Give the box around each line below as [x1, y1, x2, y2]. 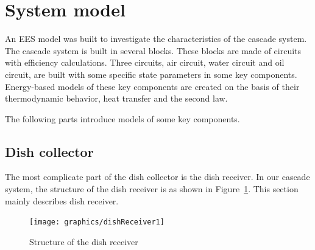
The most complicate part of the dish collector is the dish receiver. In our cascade [5, 170, 310, 183]
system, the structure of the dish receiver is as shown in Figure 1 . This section [5, 182, 299, 195]
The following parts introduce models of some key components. [5, 112, 240, 125]
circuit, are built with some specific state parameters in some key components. [5, 68, 297, 80]
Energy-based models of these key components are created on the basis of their [5, 80, 300, 92]
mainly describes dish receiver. [5, 194, 119, 207]
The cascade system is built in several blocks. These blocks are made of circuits [5, 44, 302, 57]
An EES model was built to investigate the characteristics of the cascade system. [5, 32, 307, 45]
